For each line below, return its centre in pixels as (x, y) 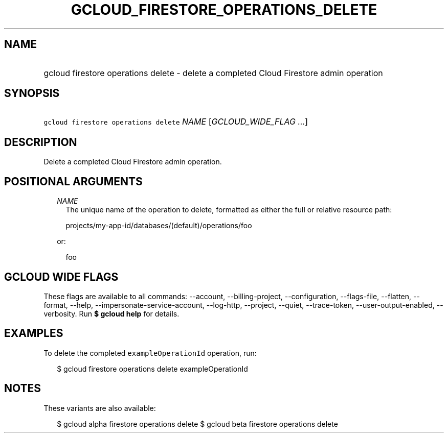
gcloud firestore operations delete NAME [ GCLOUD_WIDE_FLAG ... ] (176, 122)
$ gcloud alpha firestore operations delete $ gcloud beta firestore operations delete (197, 424)
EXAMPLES (34, 333)
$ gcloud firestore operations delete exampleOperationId (152, 369)
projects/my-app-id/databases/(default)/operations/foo (159, 226)
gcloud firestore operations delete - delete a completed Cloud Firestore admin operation (213, 73)
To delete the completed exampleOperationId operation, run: (150, 353)
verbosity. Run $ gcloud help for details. (111, 313)
